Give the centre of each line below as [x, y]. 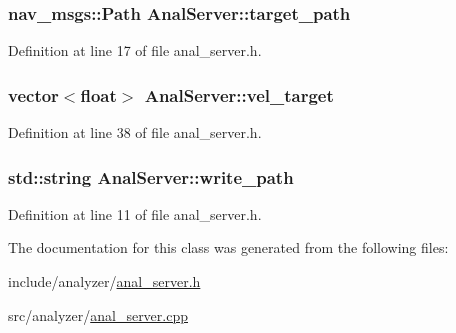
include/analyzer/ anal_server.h [104, 281]
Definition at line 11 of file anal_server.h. [135, 213]
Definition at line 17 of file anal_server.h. [135, 50]
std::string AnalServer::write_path [151, 176]
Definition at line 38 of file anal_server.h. [135, 132]
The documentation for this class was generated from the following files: [228, 247]
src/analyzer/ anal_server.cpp [98, 314]
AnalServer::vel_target [239, 94]
